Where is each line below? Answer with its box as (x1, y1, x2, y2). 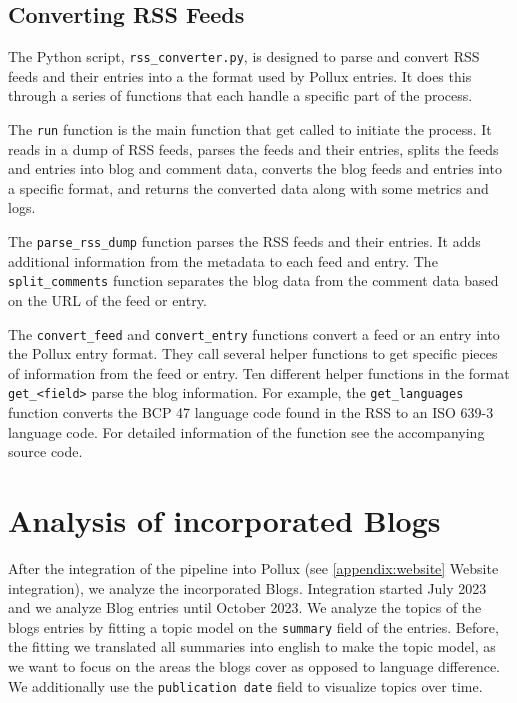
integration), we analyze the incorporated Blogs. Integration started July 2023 (8, 577, 487, 598)
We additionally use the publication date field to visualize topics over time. (8, 675, 483, 696)
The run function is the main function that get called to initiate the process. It (8, 119, 492, 140)
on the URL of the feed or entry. (8, 289, 207, 310)
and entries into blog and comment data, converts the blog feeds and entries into (8, 158, 502, 179)
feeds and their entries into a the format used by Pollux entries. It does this (8, 65, 472, 86)
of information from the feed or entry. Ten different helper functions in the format (8, 362, 510, 383)
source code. (8, 441, 83, 462)
